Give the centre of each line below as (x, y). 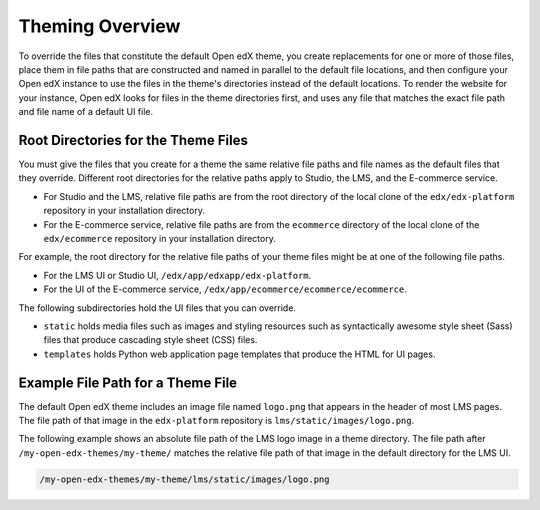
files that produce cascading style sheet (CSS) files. (150, 340)
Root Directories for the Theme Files (133, 140)
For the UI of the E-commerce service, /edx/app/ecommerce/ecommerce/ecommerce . (225, 289)
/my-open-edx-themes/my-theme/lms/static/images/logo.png (184, 479)
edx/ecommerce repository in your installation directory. (160, 238)
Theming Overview (99, 26)
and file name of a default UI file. (86, 112)
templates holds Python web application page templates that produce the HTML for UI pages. (239, 354)
